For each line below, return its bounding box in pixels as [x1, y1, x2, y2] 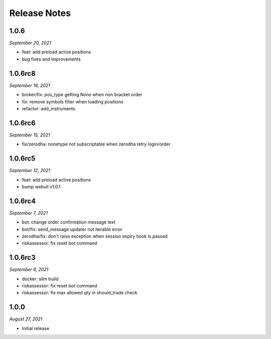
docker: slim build [22, 276, 59, 282]
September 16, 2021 [9, 82, 50, 88]
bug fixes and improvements [22, 56, 81, 62]
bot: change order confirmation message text [22, 219, 115, 225]
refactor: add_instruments [22, 105, 75, 111]
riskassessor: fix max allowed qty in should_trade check [22, 290, 138, 296]
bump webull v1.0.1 [22, 184, 61, 190]
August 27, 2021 [9, 316, 43, 322]
